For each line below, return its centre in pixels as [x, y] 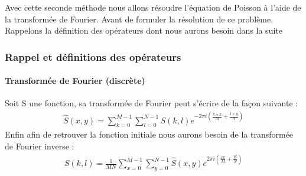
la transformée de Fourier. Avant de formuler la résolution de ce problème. [139, 19]
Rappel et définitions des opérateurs [93, 56]
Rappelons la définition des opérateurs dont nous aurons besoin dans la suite [144, 30]
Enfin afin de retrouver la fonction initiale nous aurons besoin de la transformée [149, 134]
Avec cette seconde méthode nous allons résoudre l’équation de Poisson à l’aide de [153, 7]
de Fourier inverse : [40, 146]
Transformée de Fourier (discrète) [75, 81]
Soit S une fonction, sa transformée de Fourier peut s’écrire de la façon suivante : [152, 103]
